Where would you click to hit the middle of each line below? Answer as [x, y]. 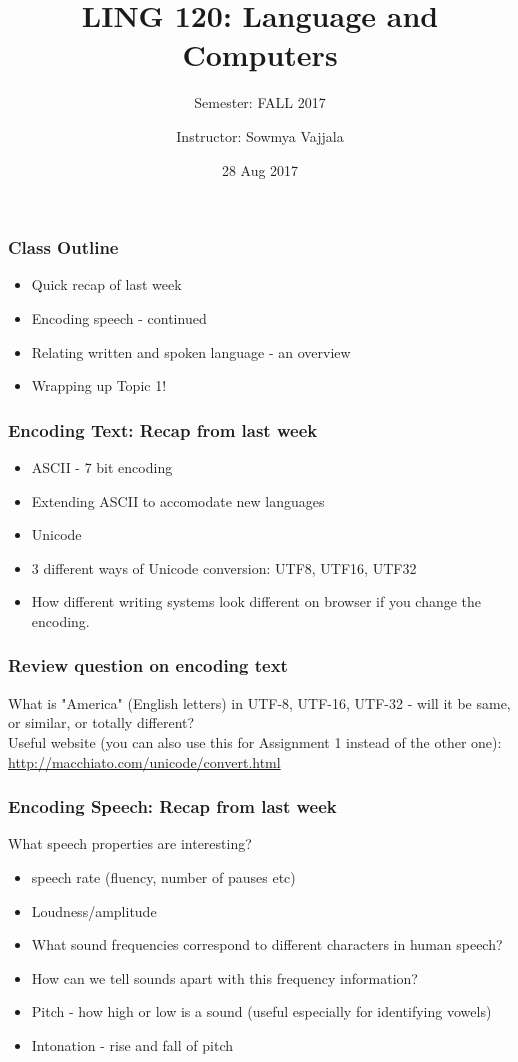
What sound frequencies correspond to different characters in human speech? [267, 944]
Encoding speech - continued [119, 317]
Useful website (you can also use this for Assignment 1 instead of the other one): [255, 741]
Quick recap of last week [106, 284]
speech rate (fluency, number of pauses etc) [163, 876]
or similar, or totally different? [101, 722]
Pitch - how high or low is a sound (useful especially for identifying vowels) [261, 1011]
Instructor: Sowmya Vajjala [260, 135]
